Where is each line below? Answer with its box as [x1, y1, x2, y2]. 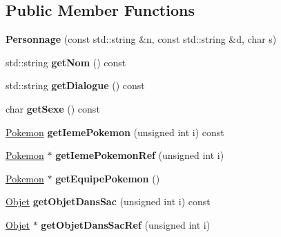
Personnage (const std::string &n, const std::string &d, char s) [6, 32, 277, 46]
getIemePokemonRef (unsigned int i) [55, 148, 224, 162]
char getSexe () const [6, 101, 100, 115]
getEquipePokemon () [55, 171, 160, 185]
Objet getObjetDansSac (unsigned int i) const [6, 194, 211, 209]
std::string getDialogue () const [6, 78, 145, 93]
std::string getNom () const [6, 55, 126, 69]
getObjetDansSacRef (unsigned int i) [41, 217, 211, 231]
